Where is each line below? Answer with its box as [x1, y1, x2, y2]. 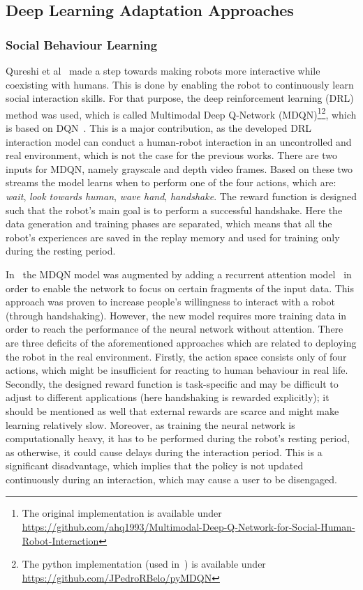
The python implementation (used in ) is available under [22, 557, 266, 571]
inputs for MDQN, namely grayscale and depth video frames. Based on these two [6, 161, 353, 176]
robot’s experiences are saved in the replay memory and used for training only [6, 229, 340, 244]
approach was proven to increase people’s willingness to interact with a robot [6, 294, 335, 309]
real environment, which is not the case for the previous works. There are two [6, 148, 337, 162]
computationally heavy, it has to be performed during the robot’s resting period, [6, 431, 350, 446]
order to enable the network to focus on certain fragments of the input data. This [6, 280, 354, 295]
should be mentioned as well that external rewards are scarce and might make [6, 403, 339, 418]
